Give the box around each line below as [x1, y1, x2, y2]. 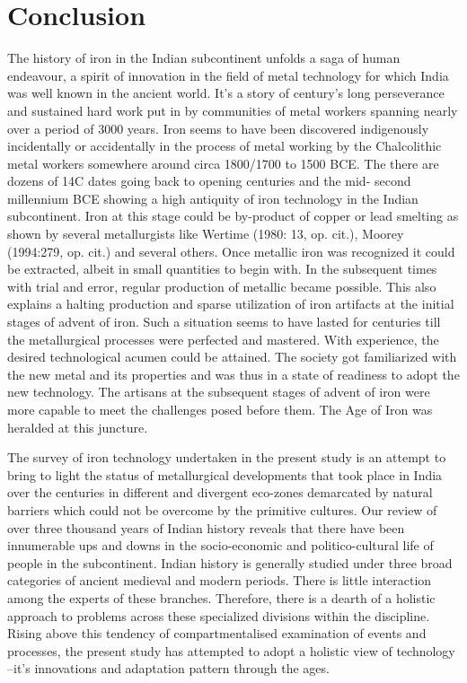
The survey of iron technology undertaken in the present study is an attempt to [7, 448, 446, 467]
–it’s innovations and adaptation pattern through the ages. [7, 659, 330, 678]
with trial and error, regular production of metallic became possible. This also [7, 276, 436, 295]
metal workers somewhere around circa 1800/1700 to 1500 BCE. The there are [7, 153, 439, 172]
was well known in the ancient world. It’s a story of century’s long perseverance [7, 83, 445, 102]
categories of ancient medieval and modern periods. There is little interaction [7, 571, 432, 590]
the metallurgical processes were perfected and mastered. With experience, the [7, 329, 439, 348]
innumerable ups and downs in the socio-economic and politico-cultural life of [7, 536, 434, 555]
